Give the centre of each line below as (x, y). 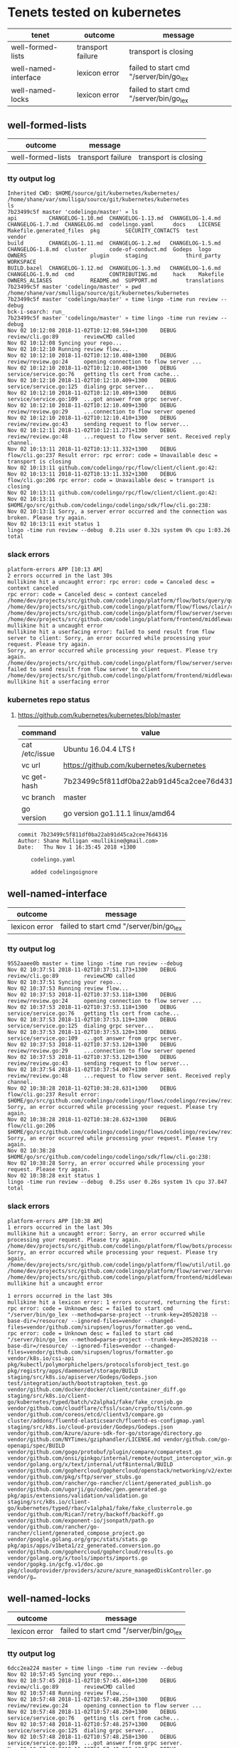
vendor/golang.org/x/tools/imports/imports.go (78, 1558)
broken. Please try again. (47, 518)
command (39, 733)
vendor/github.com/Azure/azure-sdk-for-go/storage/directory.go (105, 1433)
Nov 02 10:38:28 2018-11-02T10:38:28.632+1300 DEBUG (92, 1120)
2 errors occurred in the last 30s (60, 576)
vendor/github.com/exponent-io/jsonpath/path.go (81, 1520)
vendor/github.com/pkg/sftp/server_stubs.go (74, 1477)
